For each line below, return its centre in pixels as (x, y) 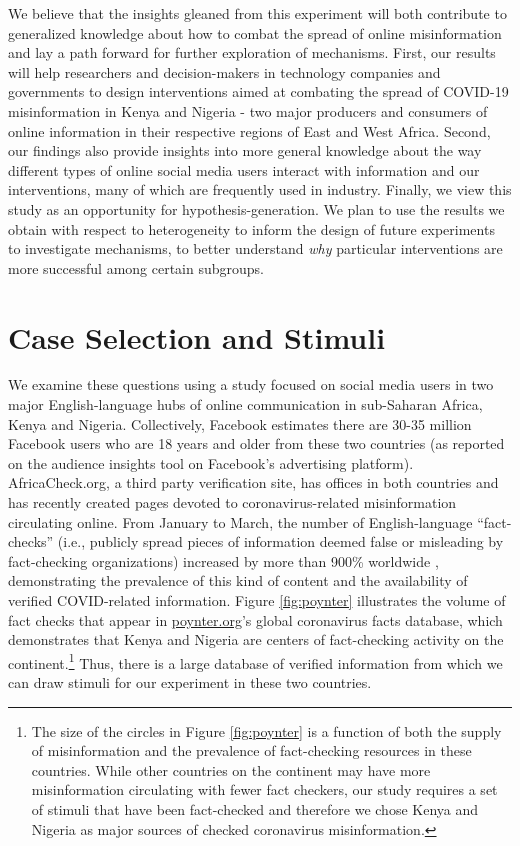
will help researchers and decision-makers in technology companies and (224, 71)
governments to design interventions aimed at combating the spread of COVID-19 (258, 91)
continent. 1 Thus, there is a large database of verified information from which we (255, 661)
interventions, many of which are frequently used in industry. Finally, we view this (260, 189)
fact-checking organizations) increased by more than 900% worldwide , (223, 560)
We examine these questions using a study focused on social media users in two (251, 384)
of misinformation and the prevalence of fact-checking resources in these (251, 750)
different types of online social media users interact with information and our (244, 169)
